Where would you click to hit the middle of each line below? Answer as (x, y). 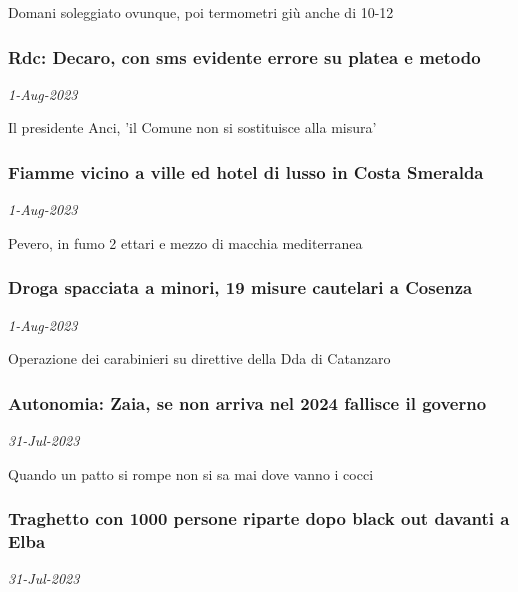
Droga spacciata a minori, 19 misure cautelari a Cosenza (240, 287)
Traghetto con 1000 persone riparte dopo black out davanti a (259, 518)
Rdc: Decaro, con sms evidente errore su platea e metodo (244, 56)
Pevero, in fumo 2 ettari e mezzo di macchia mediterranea (185, 242)
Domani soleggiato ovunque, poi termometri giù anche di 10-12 (201, 12)
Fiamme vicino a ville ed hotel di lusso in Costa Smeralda (246, 171)
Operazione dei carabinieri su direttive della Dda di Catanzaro (199, 358)
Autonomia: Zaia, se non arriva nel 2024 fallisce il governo (247, 402)
